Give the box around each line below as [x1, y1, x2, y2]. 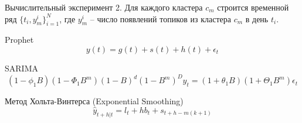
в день [245, 12, 269, 25]
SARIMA [5, 61, 38, 74]
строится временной [217, 1, 289, 13]
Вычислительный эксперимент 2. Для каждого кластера [5, 1, 203, 13]
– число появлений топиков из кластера [90, 12, 231, 25]
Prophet [5, 33, 34, 46]
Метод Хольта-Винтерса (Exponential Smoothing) [5, 95, 184, 107]
